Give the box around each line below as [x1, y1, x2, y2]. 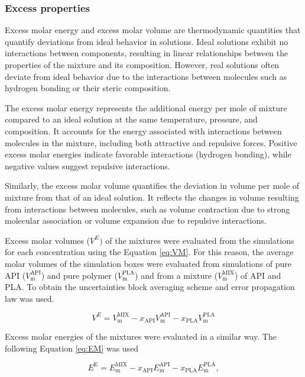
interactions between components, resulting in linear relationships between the [5, 47, 288, 59]
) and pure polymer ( [41, 269, 118, 281]
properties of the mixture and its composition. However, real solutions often [5, 59, 280, 70]
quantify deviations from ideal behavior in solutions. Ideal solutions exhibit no [5, 35, 288, 47]
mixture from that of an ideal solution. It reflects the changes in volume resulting [5, 191, 299, 203]
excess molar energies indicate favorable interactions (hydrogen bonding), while [5, 148, 291, 160]
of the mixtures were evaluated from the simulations [105, 234, 294, 246]
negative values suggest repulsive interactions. [5, 159, 170, 172]
